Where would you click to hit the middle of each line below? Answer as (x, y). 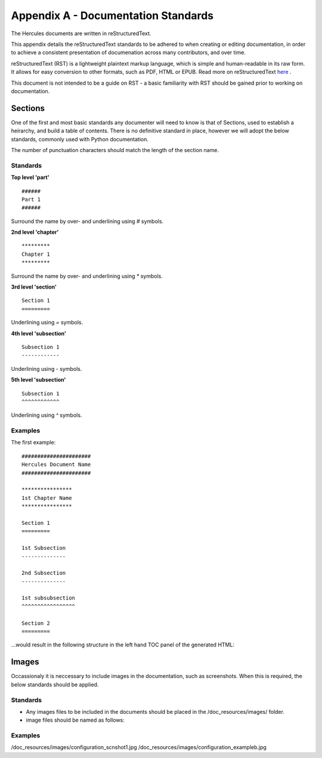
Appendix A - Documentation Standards (112, 16)
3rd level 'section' (34, 287)
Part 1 (31, 199)
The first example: (33, 443)
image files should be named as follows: (75, 720)
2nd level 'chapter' (35, 232)
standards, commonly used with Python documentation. (80, 139)
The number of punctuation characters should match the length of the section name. (115, 150)
